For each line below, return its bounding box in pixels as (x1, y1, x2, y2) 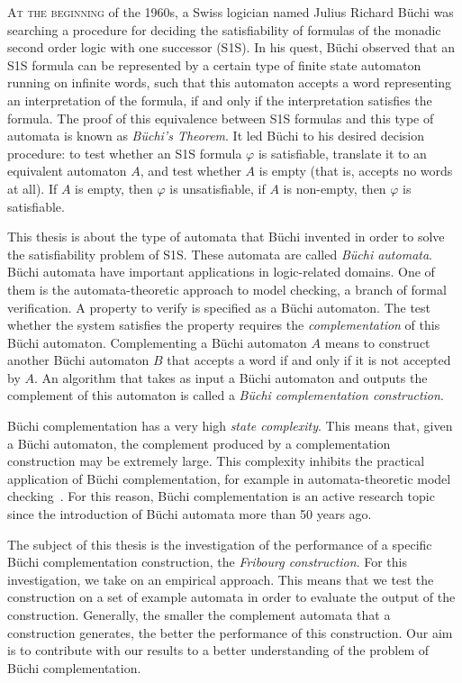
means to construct (324, 332, 430, 351)
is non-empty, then (283, 178, 386, 197)
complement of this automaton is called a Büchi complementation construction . (7, 386, 444, 405)
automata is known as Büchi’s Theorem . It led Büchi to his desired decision (7, 126, 424, 145)
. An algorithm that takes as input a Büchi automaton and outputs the (33, 368, 428, 387)
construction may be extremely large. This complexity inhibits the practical (7, 451, 425, 470)
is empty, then (75, 178, 153, 197)
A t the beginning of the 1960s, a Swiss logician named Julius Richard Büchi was (7, 3, 454, 21)
